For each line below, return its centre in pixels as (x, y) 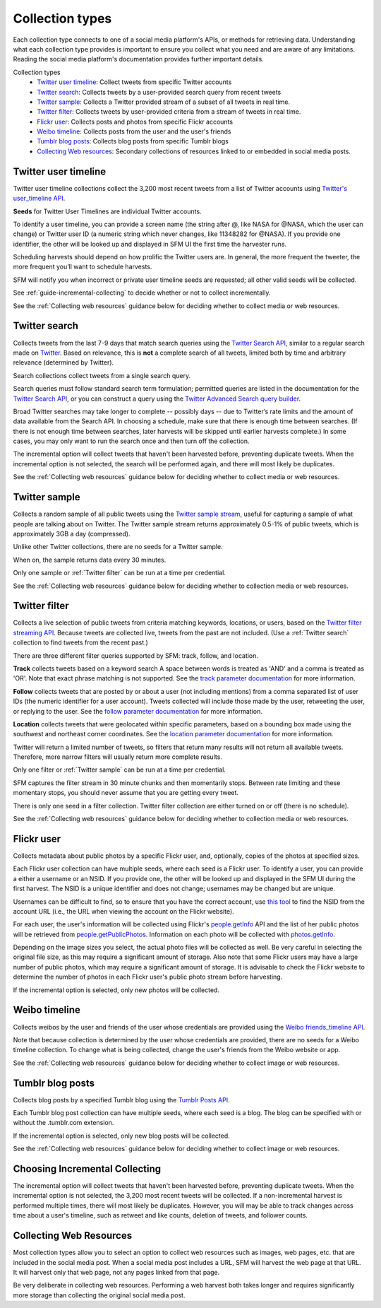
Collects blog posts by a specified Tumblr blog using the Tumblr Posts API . (121, 1100)
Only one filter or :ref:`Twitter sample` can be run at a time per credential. (119, 770)
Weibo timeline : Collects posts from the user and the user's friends (134, 131)
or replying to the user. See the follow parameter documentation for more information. (138, 711)
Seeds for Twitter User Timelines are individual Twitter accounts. (107, 211)
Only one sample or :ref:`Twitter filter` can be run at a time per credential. (119, 573)
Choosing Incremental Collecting (87, 1169)
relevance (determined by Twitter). (64, 363)
